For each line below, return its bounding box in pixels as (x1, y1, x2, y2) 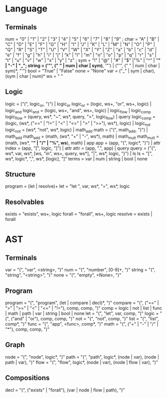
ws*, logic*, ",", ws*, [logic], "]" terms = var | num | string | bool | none (5, 156, 148, 162)
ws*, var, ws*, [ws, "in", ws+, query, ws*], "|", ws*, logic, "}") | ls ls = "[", (5, 150, 153, 156)
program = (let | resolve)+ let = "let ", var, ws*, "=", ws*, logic (5, 183, 130, 190)
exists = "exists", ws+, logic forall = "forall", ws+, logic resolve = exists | (5, 211, 153, 217)
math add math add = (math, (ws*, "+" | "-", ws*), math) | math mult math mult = (5, 133, 160, 140)
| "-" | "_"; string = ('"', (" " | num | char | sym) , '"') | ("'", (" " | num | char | (5, 63, 161, 68)
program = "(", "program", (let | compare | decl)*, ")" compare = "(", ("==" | (5, 300, 159, 306)
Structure (5, 170, 36, 179)
